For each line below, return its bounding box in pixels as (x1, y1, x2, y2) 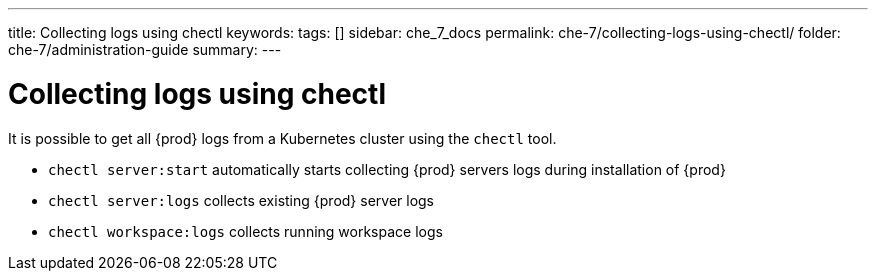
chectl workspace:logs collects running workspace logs (48, 222, 443, 240)
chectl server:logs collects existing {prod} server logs (48, 191, 435, 209)
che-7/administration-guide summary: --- (8, 41, 282, 58)
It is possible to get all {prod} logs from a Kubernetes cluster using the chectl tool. (8, 129, 557, 147)
